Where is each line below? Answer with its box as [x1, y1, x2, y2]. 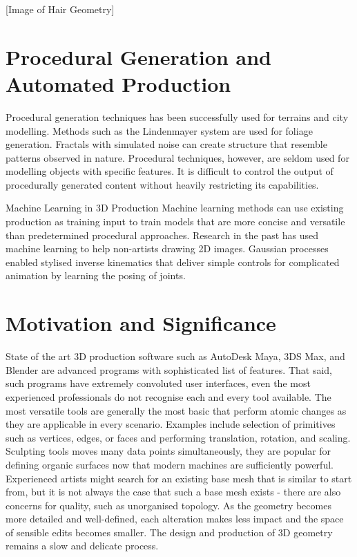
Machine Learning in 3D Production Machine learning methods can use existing [6, 200, 344, 215]
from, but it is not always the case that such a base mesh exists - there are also [6, 484, 341, 499]
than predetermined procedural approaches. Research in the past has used [6, 227, 319, 242]
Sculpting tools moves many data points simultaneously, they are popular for [6, 444, 331, 458]
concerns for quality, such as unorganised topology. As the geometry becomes [6, 498, 331, 512]
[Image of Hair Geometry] [6, 2, 115, 16]
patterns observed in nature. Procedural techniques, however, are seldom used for [6, 150, 349, 164]
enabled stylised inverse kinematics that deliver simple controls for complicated [6, 254, 340, 269]
